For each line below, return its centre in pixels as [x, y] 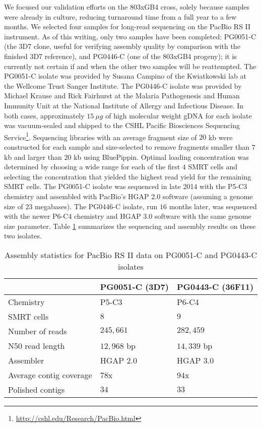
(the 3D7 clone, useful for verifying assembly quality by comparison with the [122, 46]
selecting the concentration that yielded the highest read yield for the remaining [128, 176]
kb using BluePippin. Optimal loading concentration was [161, 157]
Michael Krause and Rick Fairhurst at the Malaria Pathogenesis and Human [122, 96]
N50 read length [37, 345]
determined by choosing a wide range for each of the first [92, 167]
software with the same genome [203, 216]
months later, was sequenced [213, 206]
